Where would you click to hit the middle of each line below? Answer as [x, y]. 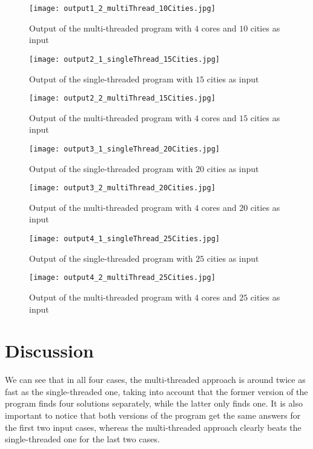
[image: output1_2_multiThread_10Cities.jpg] [122, 8]
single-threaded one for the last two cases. [82, 439]
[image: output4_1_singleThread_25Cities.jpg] [124, 239]
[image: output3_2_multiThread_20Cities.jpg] [122, 188]
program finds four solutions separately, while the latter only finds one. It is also [154, 403]
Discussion [49, 351]
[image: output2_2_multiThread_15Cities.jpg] [122, 98]
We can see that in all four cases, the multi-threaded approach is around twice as [155, 380]
